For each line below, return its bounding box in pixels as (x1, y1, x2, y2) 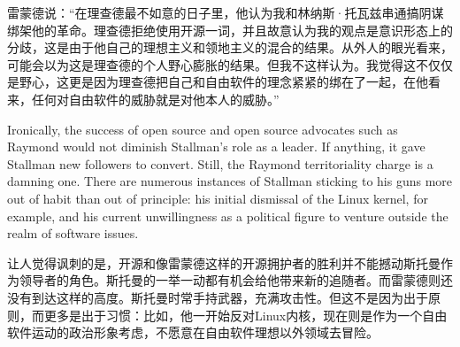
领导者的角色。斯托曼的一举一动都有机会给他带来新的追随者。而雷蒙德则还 (19, 271, 453, 289)
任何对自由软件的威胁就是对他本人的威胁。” (31, 89, 280, 108)
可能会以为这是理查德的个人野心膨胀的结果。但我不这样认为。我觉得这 (7, 55, 416, 73)
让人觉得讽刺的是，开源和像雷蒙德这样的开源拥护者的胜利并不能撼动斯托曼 (7, 253, 441, 272)
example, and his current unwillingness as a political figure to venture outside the (7, 206, 448, 225)
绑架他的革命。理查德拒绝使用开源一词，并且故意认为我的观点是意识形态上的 (7, 20, 453, 39)
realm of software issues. (7, 224, 139, 243)
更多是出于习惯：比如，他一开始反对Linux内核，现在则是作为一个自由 (43, 305, 448, 324)
